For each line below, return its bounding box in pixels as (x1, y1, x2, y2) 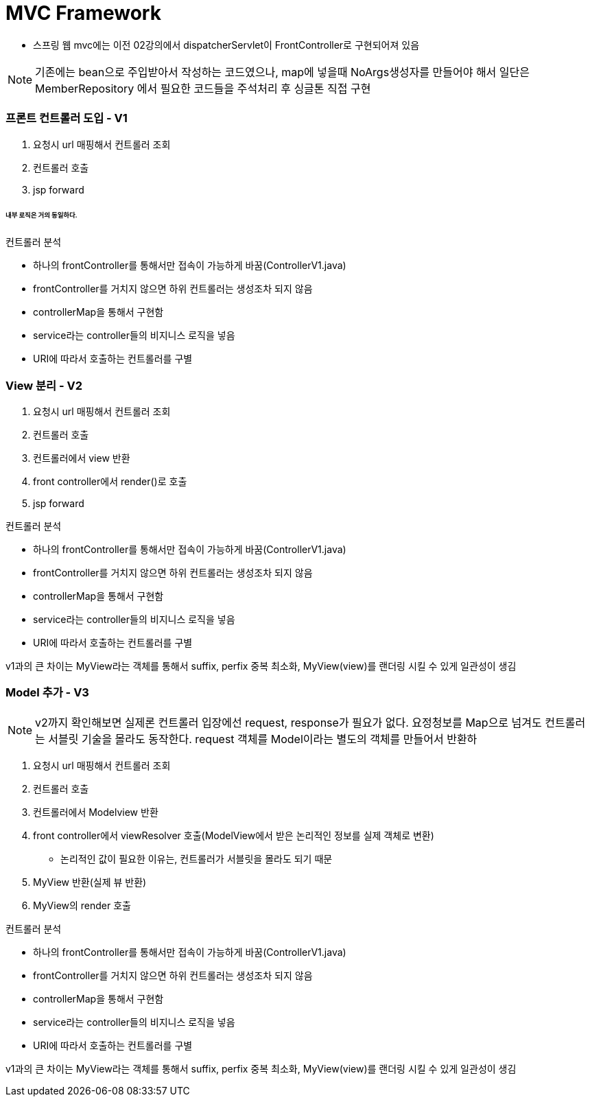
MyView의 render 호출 (33, 899, 131, 911)
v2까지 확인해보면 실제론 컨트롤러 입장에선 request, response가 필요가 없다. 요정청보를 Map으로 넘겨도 (35, 715, 542, 729)
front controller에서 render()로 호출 (33, 475, 187, 487)
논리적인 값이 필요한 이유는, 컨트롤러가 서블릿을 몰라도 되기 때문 (60, 852, 333, 865)
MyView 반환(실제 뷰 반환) (33, 876, 147, 888)
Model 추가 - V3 (5, 685, 89, 700)
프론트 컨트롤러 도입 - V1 (5, 111, 128, 126)
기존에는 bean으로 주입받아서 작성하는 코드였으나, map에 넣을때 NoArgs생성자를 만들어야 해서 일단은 (35, 65, 530, 79)
